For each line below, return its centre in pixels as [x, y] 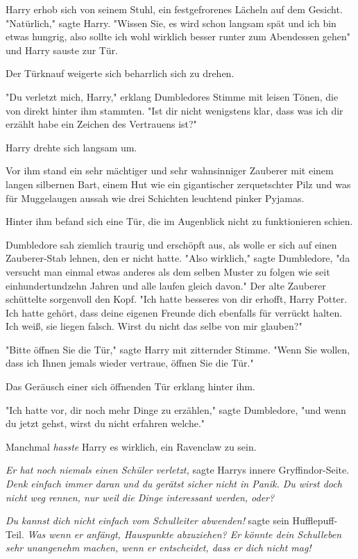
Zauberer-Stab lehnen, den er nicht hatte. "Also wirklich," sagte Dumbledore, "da [178, 258]
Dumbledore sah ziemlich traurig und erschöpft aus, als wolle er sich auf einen [171, 244]
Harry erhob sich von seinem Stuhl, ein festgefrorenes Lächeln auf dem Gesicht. [174, 9]
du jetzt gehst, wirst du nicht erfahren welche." [105, 423]
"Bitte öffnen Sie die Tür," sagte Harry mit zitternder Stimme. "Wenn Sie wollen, [178, 349]
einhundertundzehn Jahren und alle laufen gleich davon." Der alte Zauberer [166, 285]
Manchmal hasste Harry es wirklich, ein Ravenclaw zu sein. [131, 446]
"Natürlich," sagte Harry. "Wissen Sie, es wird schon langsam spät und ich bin [171, 23]
